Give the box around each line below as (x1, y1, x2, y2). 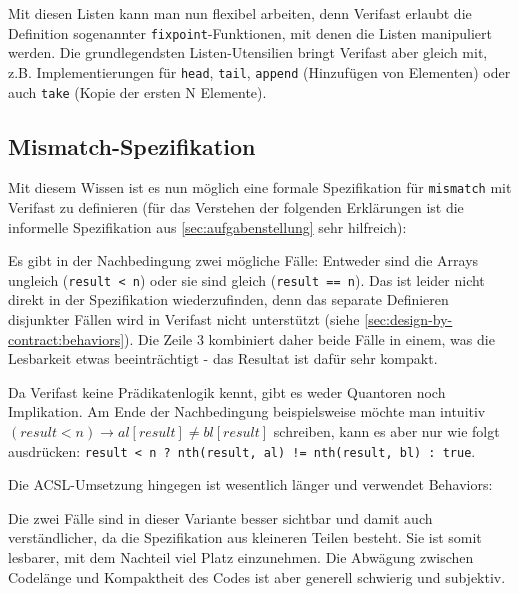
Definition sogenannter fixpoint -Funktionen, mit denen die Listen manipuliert (8, 22, 492, 43)
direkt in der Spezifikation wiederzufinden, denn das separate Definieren (8, 289, 449, 310)
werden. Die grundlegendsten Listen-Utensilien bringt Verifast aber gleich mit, (8, 42, 488, 63)
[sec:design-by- (364, 309, 453, 330)
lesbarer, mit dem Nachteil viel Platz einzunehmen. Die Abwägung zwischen (8, 547, 474, 568)
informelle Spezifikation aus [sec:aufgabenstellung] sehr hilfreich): (8, 216, 407, 237)
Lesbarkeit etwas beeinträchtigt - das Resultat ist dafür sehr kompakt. (8, 348, 438, 369)
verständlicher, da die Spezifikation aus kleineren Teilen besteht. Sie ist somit (8, 527, 482, 548)
